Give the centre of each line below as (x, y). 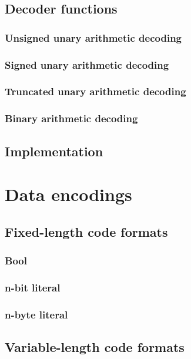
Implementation (54, 151)
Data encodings (68, 194)
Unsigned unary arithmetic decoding (93, 37)
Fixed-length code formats (86, 231)
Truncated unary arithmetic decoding (95, 91)
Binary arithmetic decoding (71, 118)
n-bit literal (33, 287)
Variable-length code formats (95, 347)
